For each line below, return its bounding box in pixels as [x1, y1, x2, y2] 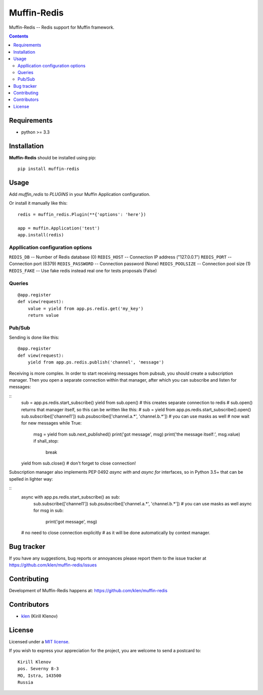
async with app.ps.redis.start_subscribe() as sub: [21, 494, 120, 500]
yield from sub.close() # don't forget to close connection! [21, 460, 136, 466]
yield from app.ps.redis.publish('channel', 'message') [27, 360, 164, 365]
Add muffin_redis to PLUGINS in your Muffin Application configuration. [9, 191, 150, 197]
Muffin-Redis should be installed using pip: [9, 154, 96, 160]
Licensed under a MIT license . [9, 639, 70, 645]
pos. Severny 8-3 [18, 666, 59, 672]
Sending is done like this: [9, 334, 59, 341]
